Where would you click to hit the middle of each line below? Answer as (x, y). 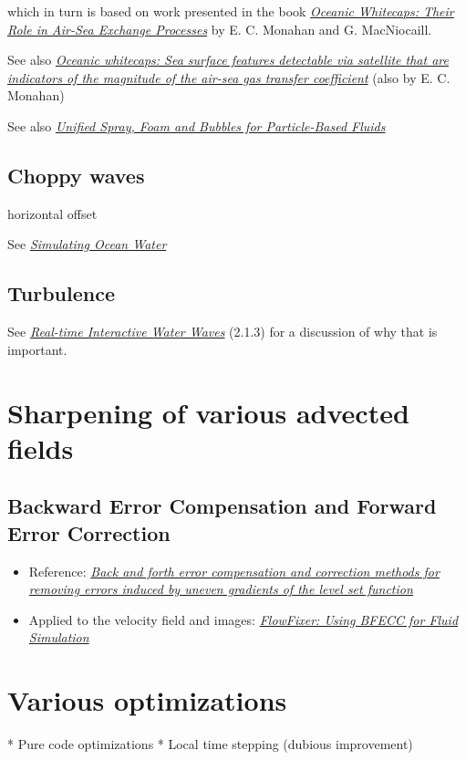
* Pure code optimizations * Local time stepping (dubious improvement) (210, 744)
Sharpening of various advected (208, 412)
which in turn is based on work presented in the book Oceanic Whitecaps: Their (231, 11)
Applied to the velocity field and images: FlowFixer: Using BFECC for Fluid (243, 619)
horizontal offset (52, 213)
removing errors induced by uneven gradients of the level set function (221, 589)
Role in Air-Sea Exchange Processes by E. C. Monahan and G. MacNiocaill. (220, 29)
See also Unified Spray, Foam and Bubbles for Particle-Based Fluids (197, 125)
